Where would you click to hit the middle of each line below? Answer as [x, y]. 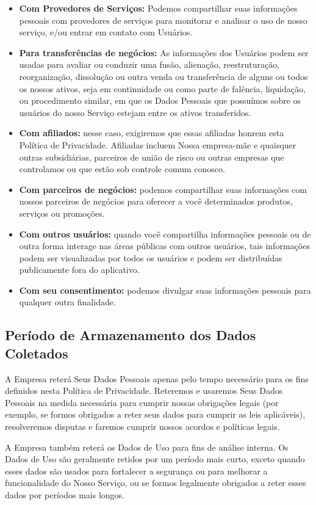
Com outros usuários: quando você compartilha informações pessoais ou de [165, 234]
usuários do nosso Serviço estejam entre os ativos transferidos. [135, 112]
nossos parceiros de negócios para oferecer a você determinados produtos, [156, 201]
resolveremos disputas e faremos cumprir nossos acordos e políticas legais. [142, 427]
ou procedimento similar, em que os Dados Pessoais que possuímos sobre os [160, 100]
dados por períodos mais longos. [65, 495]
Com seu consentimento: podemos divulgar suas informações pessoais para [165, 290]
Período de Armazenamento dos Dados [131, 335]
